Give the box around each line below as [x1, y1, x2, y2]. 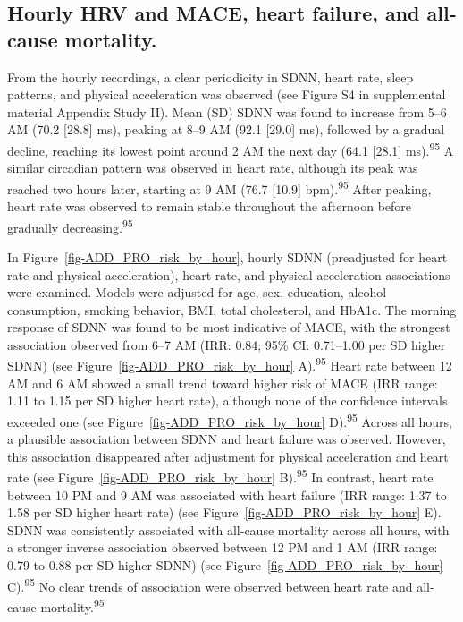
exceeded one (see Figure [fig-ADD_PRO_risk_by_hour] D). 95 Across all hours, [7, 409, 452, 430]
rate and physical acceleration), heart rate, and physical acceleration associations [7, 265, 450, 284]
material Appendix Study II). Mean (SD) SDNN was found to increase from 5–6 [7, 102, 447, 121]
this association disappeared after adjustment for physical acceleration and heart [7, 447, 449, 465]
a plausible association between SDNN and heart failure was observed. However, [7, 430, 446, 448]
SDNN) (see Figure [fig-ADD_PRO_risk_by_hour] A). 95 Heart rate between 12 [7, 354, 452, 375]
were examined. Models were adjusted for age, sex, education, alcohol [7, 283, 387, 302]
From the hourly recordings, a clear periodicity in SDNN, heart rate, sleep [7, 67, 414, 86]
